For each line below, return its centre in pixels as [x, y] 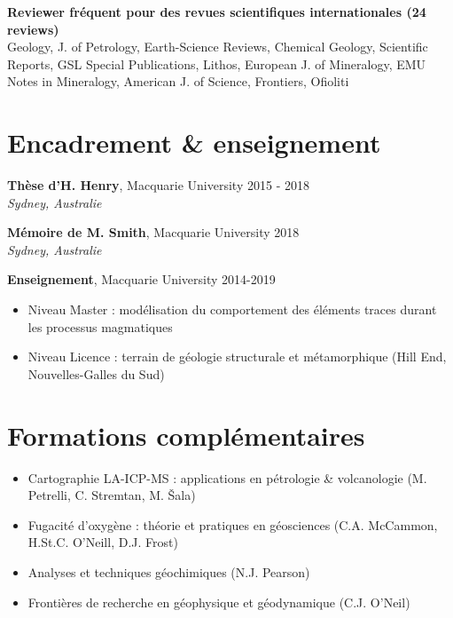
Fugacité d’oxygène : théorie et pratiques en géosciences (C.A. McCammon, [233, 524]
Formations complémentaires [186, 435]
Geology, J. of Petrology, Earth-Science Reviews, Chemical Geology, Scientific [218, 47]
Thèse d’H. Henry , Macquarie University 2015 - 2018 [158, 185]
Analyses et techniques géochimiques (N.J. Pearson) [169, 571]
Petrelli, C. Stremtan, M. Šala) [112, 495]
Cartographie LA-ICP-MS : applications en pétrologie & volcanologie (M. [227, 477]
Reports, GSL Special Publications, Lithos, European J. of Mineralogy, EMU [217, 63]
